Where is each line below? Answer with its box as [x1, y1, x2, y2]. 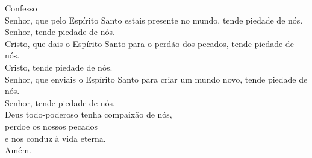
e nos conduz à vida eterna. [5, 131, 106, 144]
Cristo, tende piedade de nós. [5, 60, 113, 73]
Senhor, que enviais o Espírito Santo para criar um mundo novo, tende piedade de [5, 72, 308, 85]
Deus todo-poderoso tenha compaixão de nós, [5, 108, 172, 121]
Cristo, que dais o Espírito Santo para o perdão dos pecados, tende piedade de [5, 37, 294, 49]
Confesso [5, 2, 37, 14]
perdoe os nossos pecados [5, 119, 98, 132]
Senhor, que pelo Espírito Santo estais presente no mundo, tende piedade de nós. [5, 13, 303, 26]
